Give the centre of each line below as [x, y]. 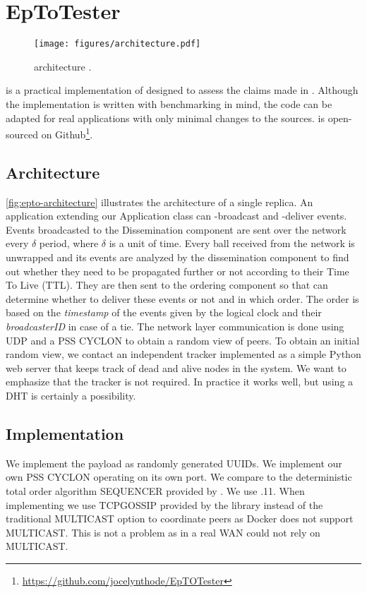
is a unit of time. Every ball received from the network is [232, 243]
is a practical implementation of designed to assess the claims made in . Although [182, 90]
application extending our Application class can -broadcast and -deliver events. [176, 216]
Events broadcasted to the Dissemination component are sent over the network [176, 229]
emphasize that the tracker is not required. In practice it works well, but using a [180, 382]
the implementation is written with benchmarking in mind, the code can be [169, 103]
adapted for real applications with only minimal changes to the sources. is [166, 118]
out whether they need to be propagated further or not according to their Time [178, 271]
